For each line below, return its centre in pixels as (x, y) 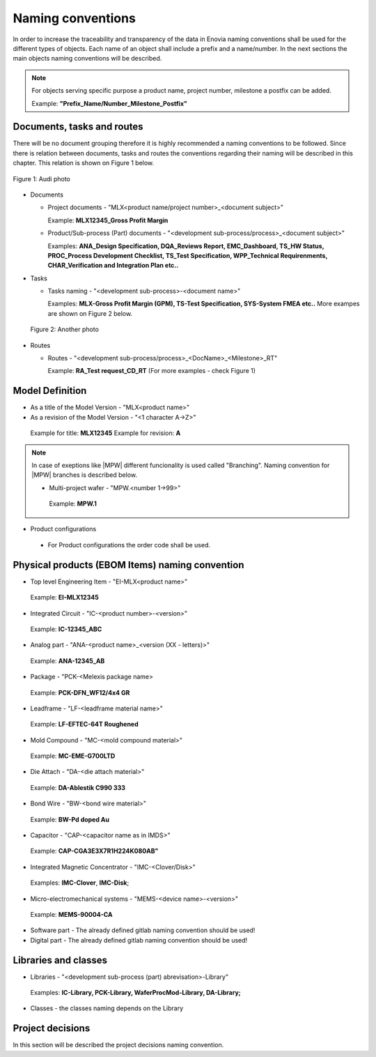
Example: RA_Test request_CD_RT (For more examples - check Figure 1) (152, 371)
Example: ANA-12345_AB (68, 661)
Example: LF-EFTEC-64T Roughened (84, 724)
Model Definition (50, 391)
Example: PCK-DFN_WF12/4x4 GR (80, 692)
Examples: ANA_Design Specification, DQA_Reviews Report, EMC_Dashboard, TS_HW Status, (186, 246)
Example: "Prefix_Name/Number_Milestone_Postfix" (109, 103)
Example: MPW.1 (73, 504)
